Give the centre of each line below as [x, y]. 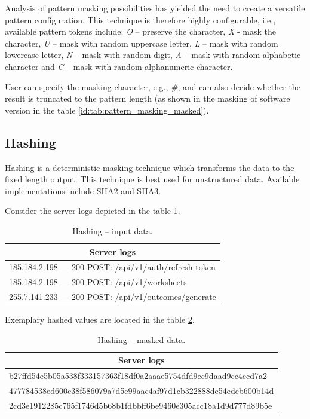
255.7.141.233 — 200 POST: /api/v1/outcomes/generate [113, 297]
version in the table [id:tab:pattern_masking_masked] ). [107, 110]
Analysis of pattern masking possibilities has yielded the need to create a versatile [155, 8]
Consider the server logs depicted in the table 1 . [93, 211]
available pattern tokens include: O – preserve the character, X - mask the [141, 31]
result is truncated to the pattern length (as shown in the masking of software [148, 98]
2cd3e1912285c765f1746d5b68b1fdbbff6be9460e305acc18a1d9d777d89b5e [141, 405]
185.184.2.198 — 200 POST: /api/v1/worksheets [98, 282]
